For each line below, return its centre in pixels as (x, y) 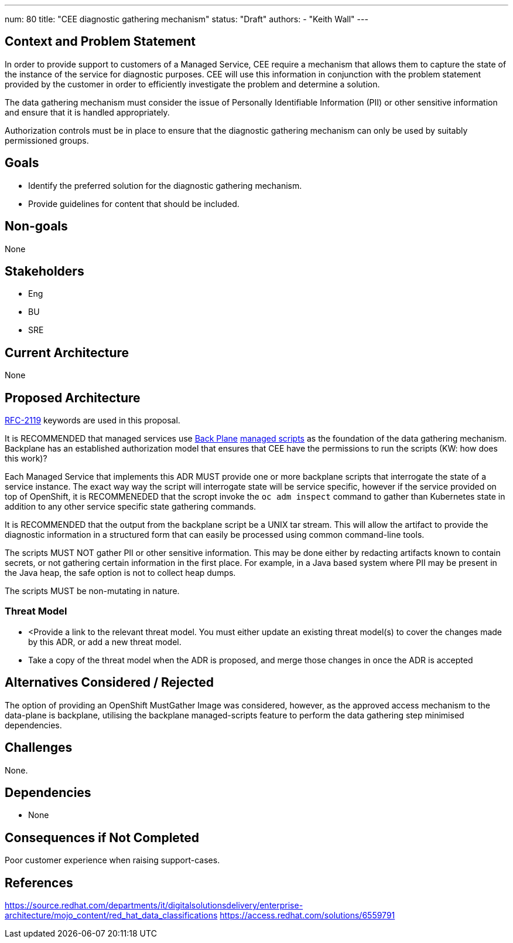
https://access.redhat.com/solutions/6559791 (307, 915)
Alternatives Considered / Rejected (109, 683)
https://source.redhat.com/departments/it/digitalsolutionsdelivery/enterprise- (154, 905)
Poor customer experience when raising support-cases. (112, 860)
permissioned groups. (47, 140)
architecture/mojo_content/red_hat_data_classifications (111, 915)
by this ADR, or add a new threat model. (105, 642)
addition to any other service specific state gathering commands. (131, 507)
